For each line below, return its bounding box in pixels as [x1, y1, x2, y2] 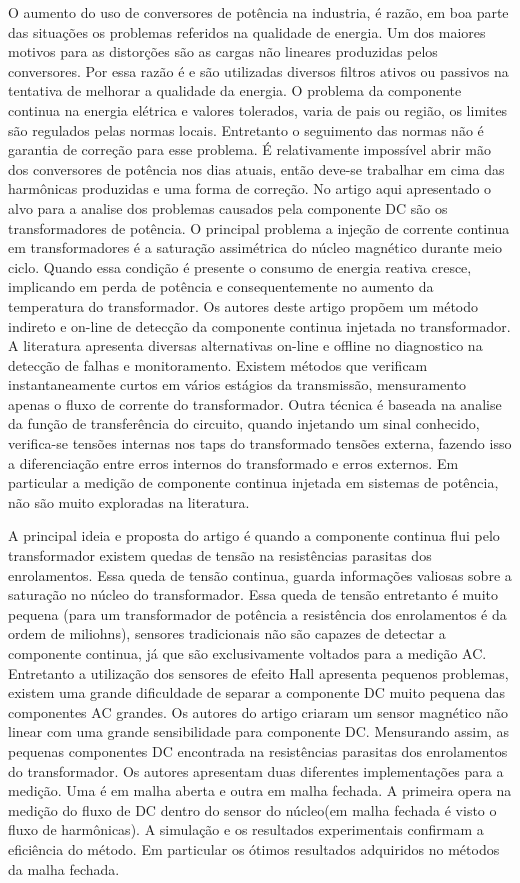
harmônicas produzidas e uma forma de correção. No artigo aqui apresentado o [8, 178, 492, 199]
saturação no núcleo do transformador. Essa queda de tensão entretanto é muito [8, 584, 498, 605]
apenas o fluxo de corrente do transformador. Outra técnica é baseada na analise [8, 393, 502, 414]
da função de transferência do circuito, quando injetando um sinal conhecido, [8, 413, 480, 434]
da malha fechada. [8, 858, 120, 879]
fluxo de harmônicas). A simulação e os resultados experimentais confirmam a [8, 819, 484, 840]
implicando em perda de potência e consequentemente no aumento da [8, 276, 434, 297]
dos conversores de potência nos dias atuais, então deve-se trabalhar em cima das [8, 158, 505, 179]
